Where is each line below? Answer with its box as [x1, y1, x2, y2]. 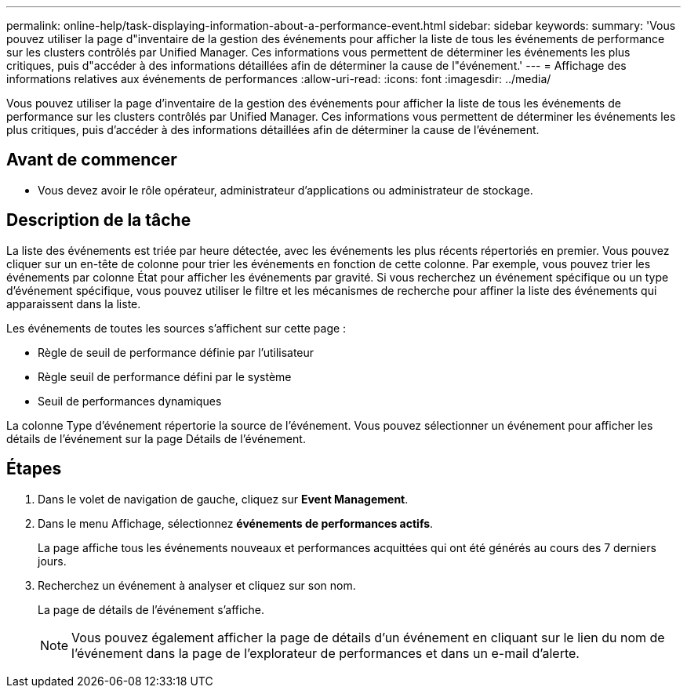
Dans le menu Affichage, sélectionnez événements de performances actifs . [38, 516, 434, 530]
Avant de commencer [6, 150, 177, 170]
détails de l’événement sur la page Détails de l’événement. [6, 431, 306, 445]
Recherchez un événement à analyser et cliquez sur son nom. [38, 578, 356, 592]
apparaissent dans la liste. [6, 296, 141, 311]
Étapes [6, 459, 62, 479]
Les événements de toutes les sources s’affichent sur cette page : [6, 321, 347, 335]
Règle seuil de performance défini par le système [38, 369, 292, 383]
